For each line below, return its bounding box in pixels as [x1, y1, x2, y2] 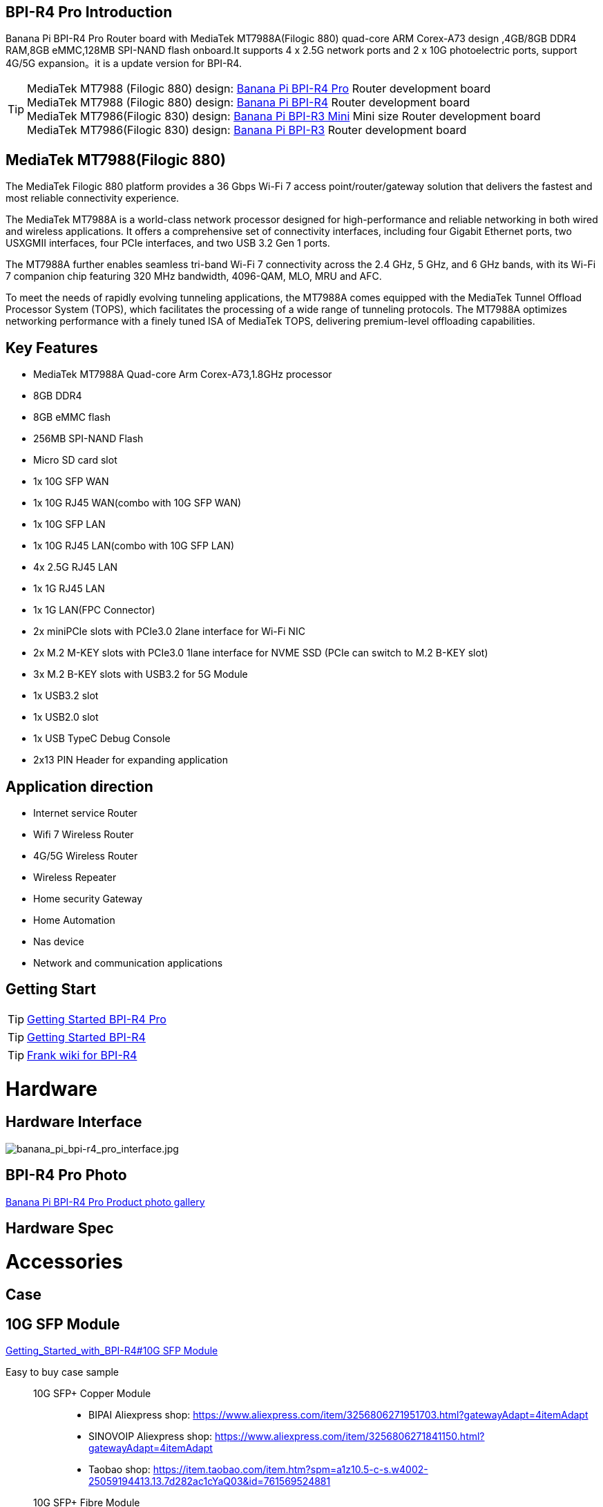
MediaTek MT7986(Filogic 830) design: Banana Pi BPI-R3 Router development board [27, 123, 467, 138]
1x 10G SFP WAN [33, 475, 109, 488]
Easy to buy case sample [6, 1366, 119, 1378]
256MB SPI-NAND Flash [33, 433, 144, 445]
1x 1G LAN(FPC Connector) [33, 604, 155, 616]
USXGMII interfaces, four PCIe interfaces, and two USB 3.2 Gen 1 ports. [6, 237, 330, 249]
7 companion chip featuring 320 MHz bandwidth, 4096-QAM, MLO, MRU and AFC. [6, 270, 382, 283]
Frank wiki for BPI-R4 [27, 1048, 137, 1062]
